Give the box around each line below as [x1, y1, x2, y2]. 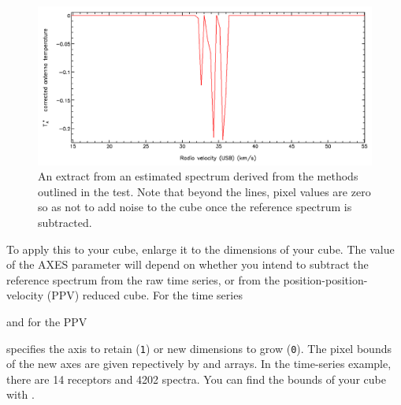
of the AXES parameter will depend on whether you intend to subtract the [6, 256, 369, 273]
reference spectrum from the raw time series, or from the [6, 271, 280, 288]
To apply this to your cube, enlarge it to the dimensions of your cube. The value [6, 240, 395, 257]
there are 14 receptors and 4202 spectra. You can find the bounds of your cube [6, 370, 386, 387]
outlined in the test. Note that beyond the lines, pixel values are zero [38, 183, 371, 199]
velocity [6, 287, 44, 303]
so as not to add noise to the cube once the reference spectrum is [38, 199, 352, 215]
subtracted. [38, 214, 92, 231]
